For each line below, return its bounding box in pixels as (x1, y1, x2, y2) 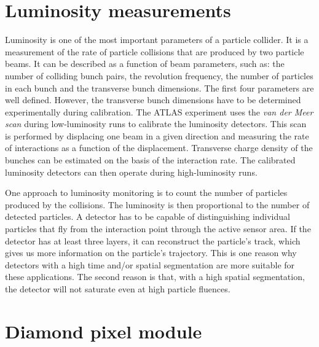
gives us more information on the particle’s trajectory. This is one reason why (5, 246, 297, 259)
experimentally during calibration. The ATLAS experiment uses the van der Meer (5, 105, 313, 118)
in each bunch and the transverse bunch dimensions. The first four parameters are (5, 81, 314, 94)
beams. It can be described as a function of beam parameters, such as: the (5, 57, 285, 70)
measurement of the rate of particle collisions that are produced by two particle (5, 45, 304, 58)
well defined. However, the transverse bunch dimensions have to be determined (5, 93, 301, 106)
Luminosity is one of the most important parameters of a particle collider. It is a (5, 33, 309, 46)
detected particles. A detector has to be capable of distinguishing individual (5, 210, 290, 223)
